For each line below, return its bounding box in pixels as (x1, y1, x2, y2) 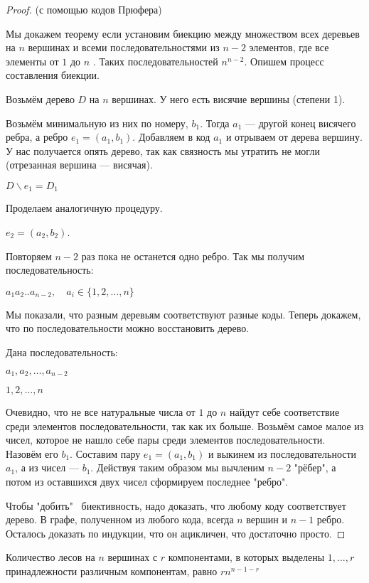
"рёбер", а (294, 460, 336, 475)
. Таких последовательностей (92, 53, 218, 68)
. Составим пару (70, 446, 141, 461)
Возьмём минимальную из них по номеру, (6, 115, 188, 130)
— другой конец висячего (245, 115, 356, 130)
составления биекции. (6, 68, 100, 82)
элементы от (6, 53, 59, 68)
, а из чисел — (15, 460, 79, 475)
